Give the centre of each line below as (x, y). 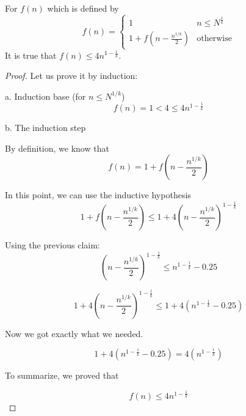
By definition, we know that (57, 148)
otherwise (214, 39)
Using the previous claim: (52, 245)
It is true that (31, 55)
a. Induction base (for (45, 96)
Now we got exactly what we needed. (74, 333)
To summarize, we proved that (62, 375)
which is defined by (83, 8)
